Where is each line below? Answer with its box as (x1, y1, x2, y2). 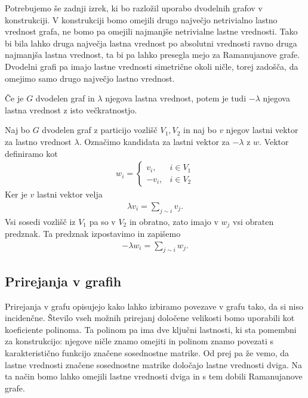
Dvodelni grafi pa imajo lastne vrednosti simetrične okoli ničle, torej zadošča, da (5, 60, 298, 72)
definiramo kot (5, 147, 58, 159)
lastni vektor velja (36, 188, 103, 200)
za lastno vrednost (5, 135, 72, 147)
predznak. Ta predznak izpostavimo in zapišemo (5, 227, 181, 240)
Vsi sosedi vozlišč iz (5, 215, 76, 227)
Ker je (5, 188, 27, 200)
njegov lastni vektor (226, 124, 298, 136)
